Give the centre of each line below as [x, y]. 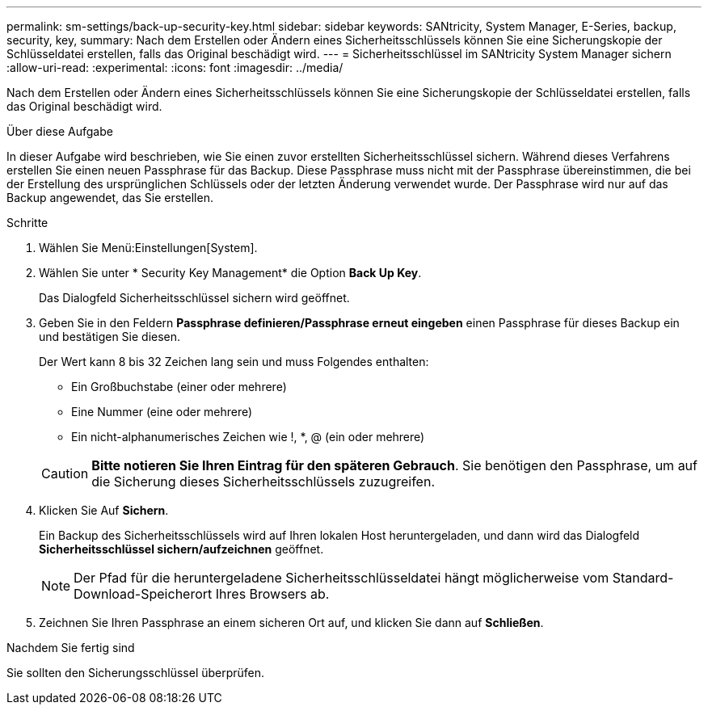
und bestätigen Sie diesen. [110, 337]
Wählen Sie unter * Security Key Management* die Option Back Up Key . [230, 273]
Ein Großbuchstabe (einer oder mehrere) [179, 387]
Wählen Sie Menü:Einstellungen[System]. [148, 248]
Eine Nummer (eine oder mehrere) [162, 412]
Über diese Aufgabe [60, 131]
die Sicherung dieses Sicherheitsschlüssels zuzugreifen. [263, 482]
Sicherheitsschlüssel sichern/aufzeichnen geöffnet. [181, 549]
